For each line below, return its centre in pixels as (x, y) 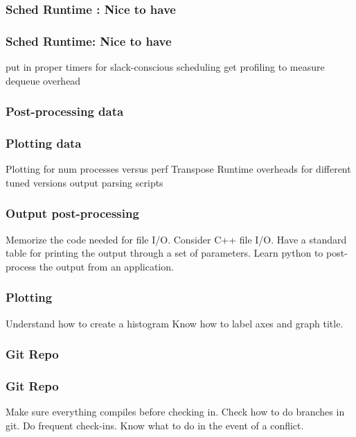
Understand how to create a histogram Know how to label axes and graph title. (175, 323)
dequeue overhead (43, 80)
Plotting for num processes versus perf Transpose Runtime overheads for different (178, 169)
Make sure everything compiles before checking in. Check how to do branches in (175, 412)
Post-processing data (65, 111)
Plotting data (44, 143)
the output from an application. (106, 266)
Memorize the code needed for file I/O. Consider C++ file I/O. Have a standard (176, 239)
